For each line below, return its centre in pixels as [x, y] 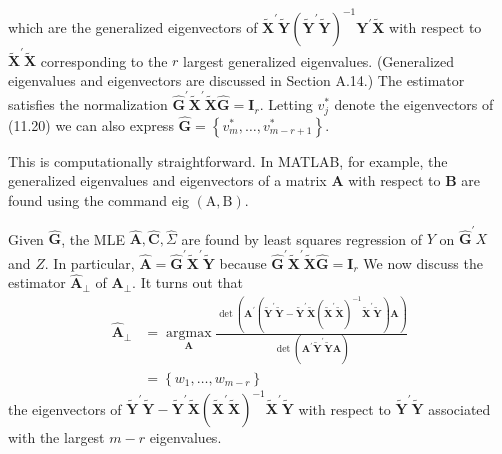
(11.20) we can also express [91, 124]
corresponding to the [104, 60]
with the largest [56, 437]
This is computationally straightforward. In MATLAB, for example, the [228, 160]
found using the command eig [98, 199]
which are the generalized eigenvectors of [133, 26]
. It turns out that [188, 282]
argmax [188, 333]
